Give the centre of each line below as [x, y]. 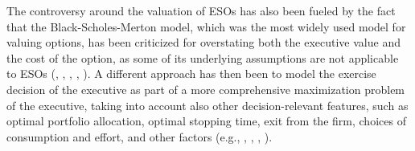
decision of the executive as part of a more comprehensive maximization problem [206, 89]
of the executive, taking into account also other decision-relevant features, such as [207, 105]
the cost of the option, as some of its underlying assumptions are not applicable [203, 57]
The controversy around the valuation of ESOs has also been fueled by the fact [201, 10]
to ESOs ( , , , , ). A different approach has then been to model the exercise [191, 73]
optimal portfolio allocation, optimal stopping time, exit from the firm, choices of [206, 121]
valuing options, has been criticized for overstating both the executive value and [203, 42]
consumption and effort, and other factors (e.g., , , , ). [140, 136]
